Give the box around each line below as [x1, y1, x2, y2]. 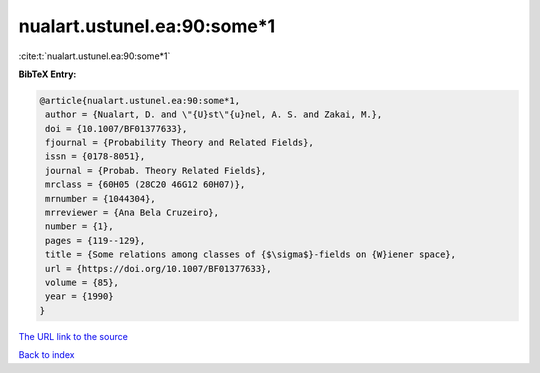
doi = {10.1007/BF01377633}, [45, 123, 188, 134]
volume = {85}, [45, 277, 120, 288]
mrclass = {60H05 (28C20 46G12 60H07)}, [45, 179, 246, 190]
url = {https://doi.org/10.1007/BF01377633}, [45, 263, 272, 274]
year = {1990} [45, 291, 114, 302]
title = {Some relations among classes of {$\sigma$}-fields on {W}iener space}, [45, 249, 457, 260]
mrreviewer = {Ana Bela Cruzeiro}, [45, 207, 220, 219]
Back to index [18, 349, 75, 361]
